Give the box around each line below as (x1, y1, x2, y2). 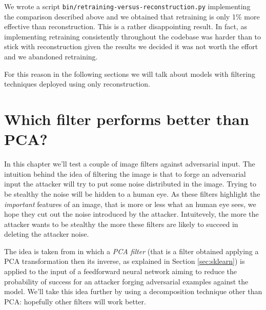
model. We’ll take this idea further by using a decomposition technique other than (4, 286, 262, 297)
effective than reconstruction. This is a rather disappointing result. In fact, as (4, 21, 247, 32)
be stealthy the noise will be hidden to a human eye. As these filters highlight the (4, 188, 260, 199)
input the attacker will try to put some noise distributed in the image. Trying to (4, 178, 256, 189)
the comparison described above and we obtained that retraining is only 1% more (4, 11, 260, 22)
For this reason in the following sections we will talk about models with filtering (4, 68, 255, 79)
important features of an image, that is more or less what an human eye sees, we (4, 198, 256, 209)
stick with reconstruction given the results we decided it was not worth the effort (4, 41, 258, 52)
